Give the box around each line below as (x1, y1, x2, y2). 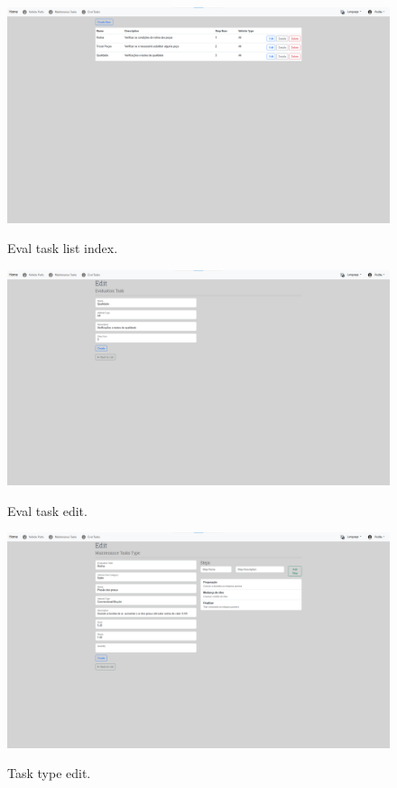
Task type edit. (7, 764, 91, 783)
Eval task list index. (7, 239, 118, 258)
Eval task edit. (7, 501, 88, 520)
